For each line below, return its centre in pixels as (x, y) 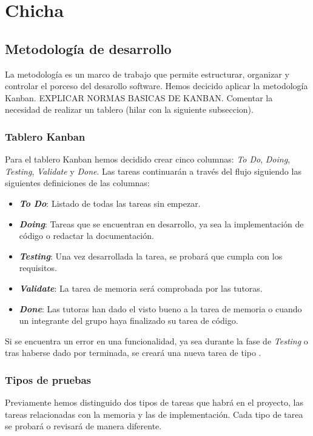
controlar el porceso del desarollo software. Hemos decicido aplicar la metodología (156, 86)
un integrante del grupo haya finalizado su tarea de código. (129, 320)
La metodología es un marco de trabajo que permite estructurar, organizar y (147, 74)
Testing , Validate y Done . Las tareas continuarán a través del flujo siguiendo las (153, 171)
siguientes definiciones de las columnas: (77, 183)
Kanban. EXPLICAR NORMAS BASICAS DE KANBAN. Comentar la (139, 97)
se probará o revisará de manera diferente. (83, 426)
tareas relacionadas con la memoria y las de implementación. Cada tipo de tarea (154, 414)
